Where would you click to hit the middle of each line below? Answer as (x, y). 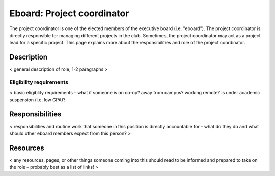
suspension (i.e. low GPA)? (37, 100)
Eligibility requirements (39, 82)
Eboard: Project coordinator (69, 13)
